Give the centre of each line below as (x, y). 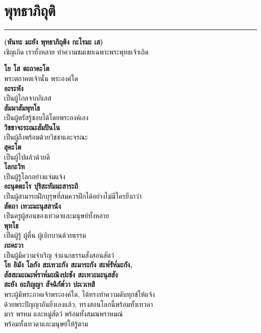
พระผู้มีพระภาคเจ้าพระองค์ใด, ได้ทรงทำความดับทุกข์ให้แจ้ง (80, 294)
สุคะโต (13, 147)
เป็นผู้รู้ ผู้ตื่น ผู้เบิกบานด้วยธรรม (45, 235)
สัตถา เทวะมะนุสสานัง (33, 206)
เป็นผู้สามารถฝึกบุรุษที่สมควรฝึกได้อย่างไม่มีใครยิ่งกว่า (73, 196)
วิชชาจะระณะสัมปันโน (32, 127)
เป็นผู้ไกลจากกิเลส (28, 98)
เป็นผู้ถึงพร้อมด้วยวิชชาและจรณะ (46, 137)
